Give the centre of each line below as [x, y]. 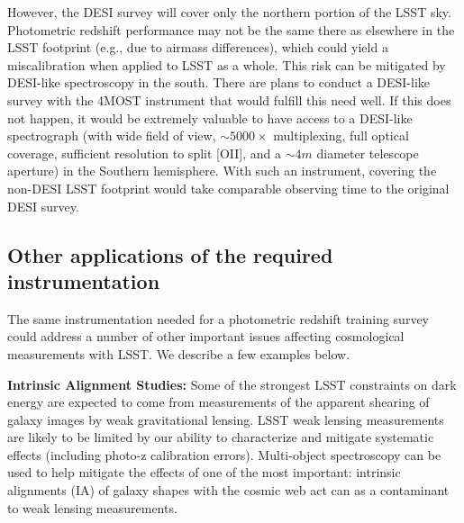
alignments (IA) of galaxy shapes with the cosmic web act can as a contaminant [228, 490]
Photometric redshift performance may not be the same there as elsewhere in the [231, 29]
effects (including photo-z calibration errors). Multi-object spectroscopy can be [224, 454]
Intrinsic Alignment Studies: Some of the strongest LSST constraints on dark [232, 384]
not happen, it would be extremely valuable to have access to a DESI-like [210, 117]
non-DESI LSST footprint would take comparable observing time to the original [228, 188]
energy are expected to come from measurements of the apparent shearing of [218, 402]
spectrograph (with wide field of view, [112, 135]
